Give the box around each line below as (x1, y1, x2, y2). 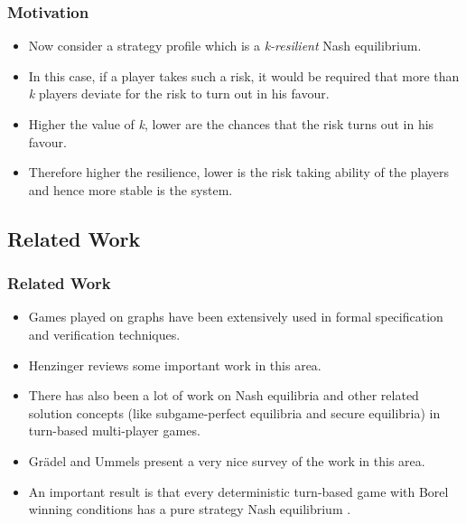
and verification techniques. (28, 324, 181, 343)
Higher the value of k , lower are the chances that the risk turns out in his (28, 115, 434, 133)
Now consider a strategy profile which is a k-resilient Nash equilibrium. (28, 36, 422, 55)
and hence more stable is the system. (28, 180, 233, 199)
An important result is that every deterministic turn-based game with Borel (28, 482, 449, 501)
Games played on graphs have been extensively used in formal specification (28, 307, 443, 326)
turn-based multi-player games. (28, 421, 200, 440)
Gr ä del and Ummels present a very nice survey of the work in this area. (28, 451, 425, 470)
